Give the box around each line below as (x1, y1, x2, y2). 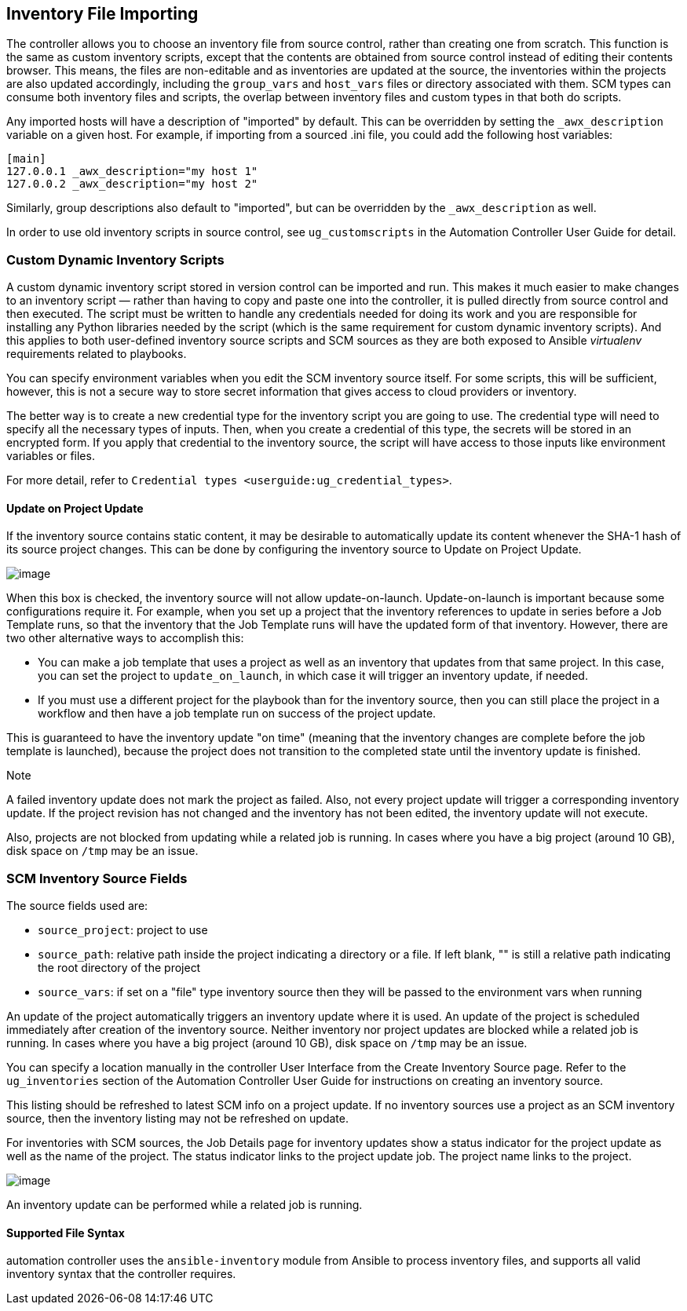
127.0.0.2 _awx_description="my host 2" (6, 177, 258, 191)
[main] (6, 152, 46, 166)
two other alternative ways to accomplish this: (6, 631, 244, 645)
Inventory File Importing (6, 4, 199, 24)
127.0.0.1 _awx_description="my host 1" (6, 165, 258, 178)
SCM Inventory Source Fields (6, 870, 188, 886)
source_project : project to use (38, 923, 208, 937)
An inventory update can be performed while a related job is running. (6, 1198, 363, 1212)
